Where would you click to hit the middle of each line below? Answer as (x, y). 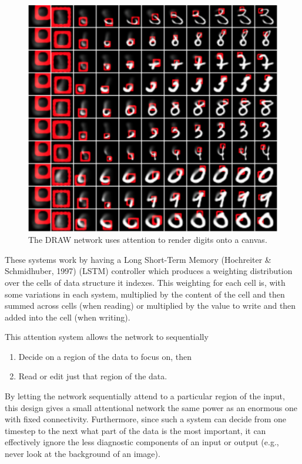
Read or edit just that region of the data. (93, 376)
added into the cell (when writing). (68, 317)
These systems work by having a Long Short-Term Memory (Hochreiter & (138, 259)
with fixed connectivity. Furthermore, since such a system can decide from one (145, 419)
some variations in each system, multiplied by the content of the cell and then (145, 294)
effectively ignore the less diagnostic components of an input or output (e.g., (142, 442)
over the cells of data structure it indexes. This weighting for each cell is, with (145, 282)
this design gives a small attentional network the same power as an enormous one (151, 407)
